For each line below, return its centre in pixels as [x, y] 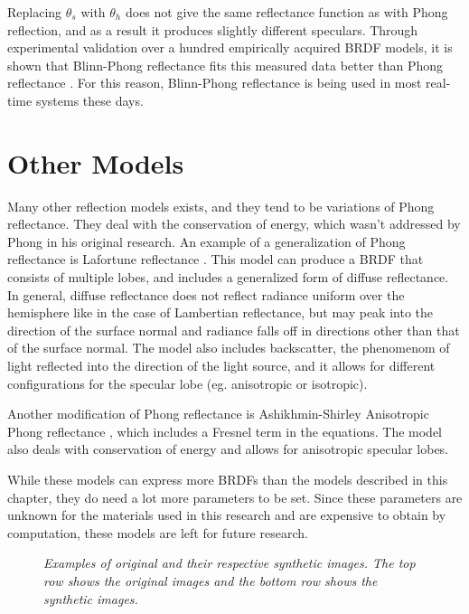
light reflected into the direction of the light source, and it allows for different [221, 366]
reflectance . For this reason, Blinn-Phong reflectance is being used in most [215, 83]
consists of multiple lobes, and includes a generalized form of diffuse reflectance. [228, 277]
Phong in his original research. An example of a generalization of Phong [206, 241]
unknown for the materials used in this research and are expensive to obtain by [227, 515]
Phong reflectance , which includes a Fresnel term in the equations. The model [225, 431]
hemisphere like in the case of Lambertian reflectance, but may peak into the [220, 312]
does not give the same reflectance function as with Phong [286, 12]
